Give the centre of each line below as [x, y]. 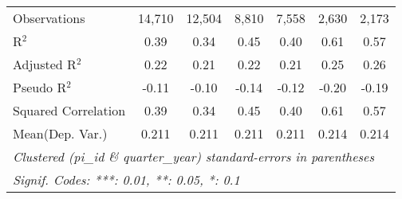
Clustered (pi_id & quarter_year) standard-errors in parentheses [194, 156]
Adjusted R [45, 64]
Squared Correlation [69, 110]
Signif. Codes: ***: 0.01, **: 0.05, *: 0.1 [126, 179]
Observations [49, 18]
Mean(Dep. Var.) [60, 133]
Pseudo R [40, 87]
